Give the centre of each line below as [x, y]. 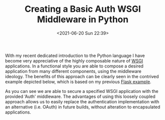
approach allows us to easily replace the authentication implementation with [82, 101]
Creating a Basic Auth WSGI [83, 9]
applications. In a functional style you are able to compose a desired [74, 66]
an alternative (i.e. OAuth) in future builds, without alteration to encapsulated [83, 107]
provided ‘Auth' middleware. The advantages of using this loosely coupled [80, 96]
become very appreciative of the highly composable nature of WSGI [74, 60]
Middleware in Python [83, 19]
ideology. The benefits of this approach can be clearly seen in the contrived [82, 76]
